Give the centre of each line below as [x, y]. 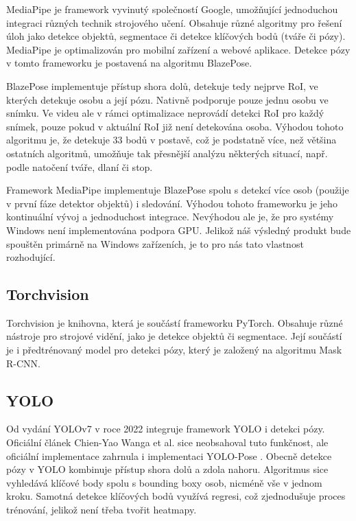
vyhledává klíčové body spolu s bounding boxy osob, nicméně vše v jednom [164, 482]
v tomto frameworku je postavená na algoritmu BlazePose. [129, 63]
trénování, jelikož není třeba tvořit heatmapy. [102, 510]
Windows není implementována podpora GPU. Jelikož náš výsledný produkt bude [179, 230]
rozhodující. [31, 257]
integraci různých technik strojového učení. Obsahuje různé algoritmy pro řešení [174, 22]
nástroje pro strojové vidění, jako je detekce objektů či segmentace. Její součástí [174, 336]
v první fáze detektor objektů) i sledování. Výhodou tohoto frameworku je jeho [172, 203]
